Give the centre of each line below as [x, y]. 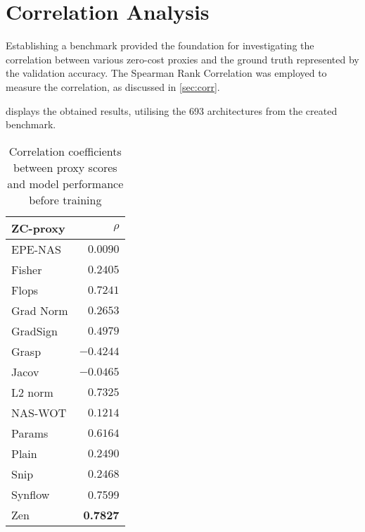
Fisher [27, 269]
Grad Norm [40, 310]
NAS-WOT [39, 412]
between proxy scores [65, 167]
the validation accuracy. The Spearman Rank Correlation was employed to [166, 73]
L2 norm [32, 392]
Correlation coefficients [65, 151]
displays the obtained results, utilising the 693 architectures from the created [172, 110]
